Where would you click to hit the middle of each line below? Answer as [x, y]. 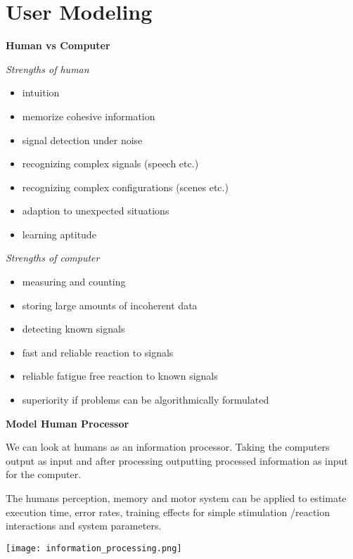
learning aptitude [59, 234]
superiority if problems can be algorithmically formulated [146, 400]
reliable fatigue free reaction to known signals [120, 376]
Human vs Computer [58, 45]
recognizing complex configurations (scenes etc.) [125, 187]
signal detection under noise [82, 140]
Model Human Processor [68, 423]
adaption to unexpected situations [96, 211]
